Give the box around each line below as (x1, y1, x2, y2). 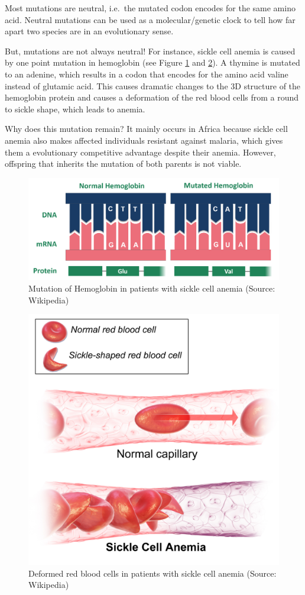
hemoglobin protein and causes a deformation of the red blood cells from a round (5, 91, 299, 104)
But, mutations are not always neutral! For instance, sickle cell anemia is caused (5, 44, 296, 57)
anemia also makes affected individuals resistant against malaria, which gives (5, 134, 283, 146)
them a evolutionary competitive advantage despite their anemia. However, (5, 145, 276, 158)
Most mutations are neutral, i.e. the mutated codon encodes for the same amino (5, 2, 296, 14)
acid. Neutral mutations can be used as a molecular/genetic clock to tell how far (5, 13, 296, 25)
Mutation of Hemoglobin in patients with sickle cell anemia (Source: (28, 282, 275, 294)
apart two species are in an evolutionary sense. (5, 25, 174, 37)
